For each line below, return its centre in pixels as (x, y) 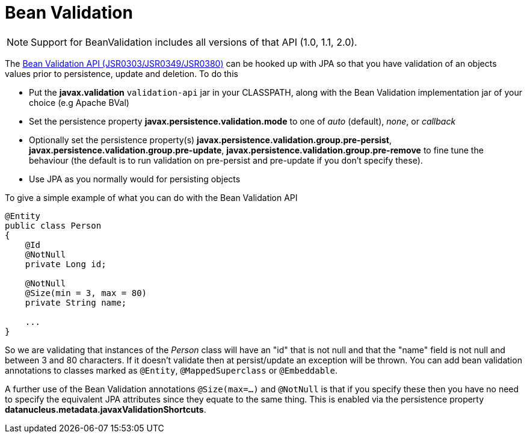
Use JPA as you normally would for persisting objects (135, 179)
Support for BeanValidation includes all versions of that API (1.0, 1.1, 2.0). (194, 42)
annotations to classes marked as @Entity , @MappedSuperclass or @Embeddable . (171, 370)
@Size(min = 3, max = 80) (86, 293)
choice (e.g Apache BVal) (79, 102)
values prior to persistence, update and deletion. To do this (122, 73)
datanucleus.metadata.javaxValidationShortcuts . (106, 409)
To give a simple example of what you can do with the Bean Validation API (151, 197)
